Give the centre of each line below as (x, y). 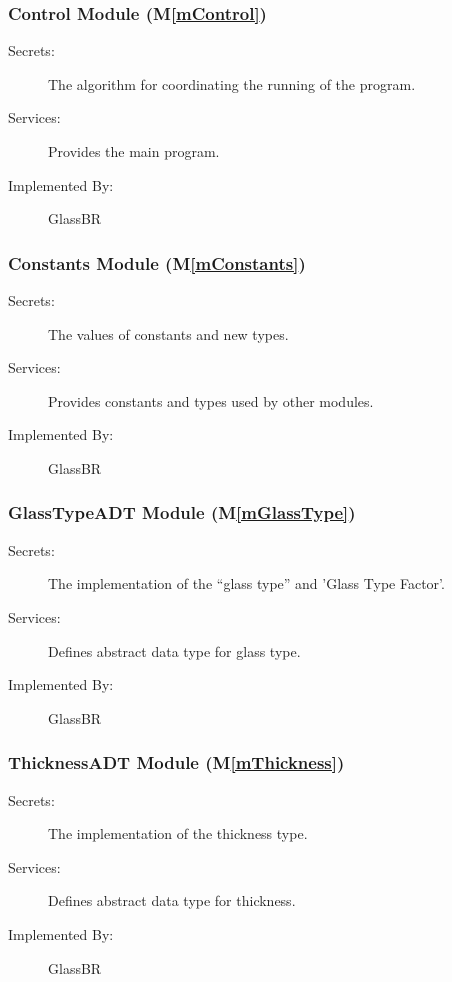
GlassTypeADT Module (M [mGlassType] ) (182, 512)
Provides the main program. (134, 151)
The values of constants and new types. (168, 333)
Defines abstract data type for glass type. (174, 650)
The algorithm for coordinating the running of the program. (232, 83)
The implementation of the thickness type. (178, 833)
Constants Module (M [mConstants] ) (157, 262)
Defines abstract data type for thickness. (172, 900)
